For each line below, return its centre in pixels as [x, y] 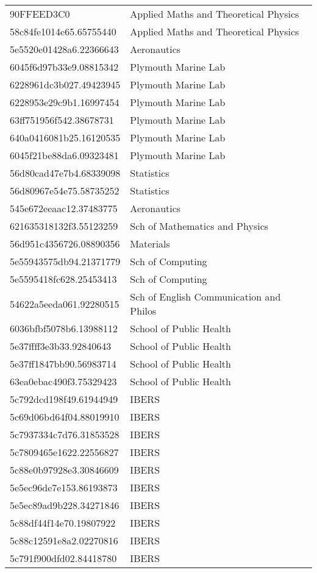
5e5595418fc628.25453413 [63, 279]
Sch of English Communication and [205, 297]
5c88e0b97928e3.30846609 [64, 470]
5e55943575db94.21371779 [65, 261]
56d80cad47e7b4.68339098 [65, 173]
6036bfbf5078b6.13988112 [64, 328]
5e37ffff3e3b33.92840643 [61, 346]
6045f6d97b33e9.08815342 [64, 67]
